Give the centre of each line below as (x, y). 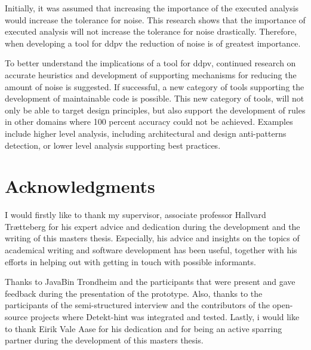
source (16, 317)
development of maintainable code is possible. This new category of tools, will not (155, 98)
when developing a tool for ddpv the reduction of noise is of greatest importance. (153, 43)
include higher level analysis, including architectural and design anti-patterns (146, 133)
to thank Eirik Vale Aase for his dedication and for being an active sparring (144, 328)
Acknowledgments (80, 186)
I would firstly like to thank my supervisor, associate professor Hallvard (136, 215)
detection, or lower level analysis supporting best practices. (113, 145)
